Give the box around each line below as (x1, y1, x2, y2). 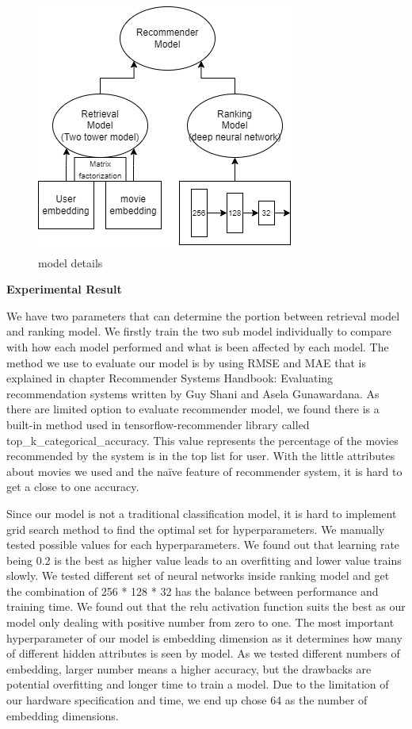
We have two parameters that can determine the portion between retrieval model (6, 307, 400, 324)
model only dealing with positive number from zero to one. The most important (6, 614, 395, 631)
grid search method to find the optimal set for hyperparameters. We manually (6, 520, 385, 537)
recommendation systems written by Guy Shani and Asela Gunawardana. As (6, 385, 380, 401)
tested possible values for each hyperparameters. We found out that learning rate (6, 536, 400, 553)
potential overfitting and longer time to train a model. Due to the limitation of (6, 676, 389, 693)
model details (38, 254, 103, 270)
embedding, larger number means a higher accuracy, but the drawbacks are (6, 660, 372, 677)
